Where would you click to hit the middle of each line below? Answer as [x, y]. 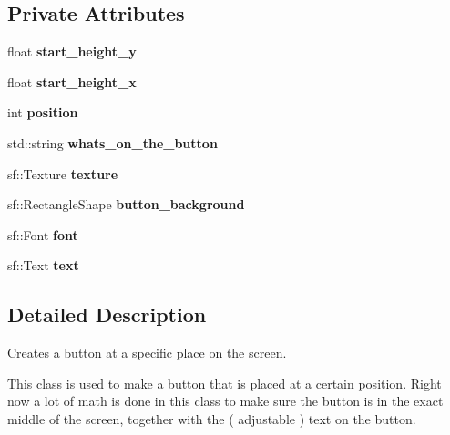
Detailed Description [107, 314]
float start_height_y [72, 51]
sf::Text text [43, 265]
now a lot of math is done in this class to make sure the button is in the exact [225, 401]
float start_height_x [72, 81]
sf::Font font [43, 234]
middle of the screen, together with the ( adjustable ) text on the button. [212, 418]
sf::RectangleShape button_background [126, 204]
